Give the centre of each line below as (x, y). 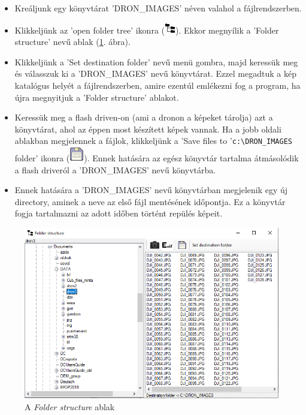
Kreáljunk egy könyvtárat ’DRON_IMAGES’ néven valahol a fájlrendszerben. (158, 8)
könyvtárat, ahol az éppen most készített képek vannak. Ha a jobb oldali (148, 129)
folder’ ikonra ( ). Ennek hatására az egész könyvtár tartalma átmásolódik (157, 158)
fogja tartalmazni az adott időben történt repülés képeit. (119, 213)
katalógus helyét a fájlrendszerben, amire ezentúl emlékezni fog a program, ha (157, 85)
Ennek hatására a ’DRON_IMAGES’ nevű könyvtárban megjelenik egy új (151, 190)
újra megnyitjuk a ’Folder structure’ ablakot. (97, 97)
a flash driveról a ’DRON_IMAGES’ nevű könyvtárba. (115, 169)
